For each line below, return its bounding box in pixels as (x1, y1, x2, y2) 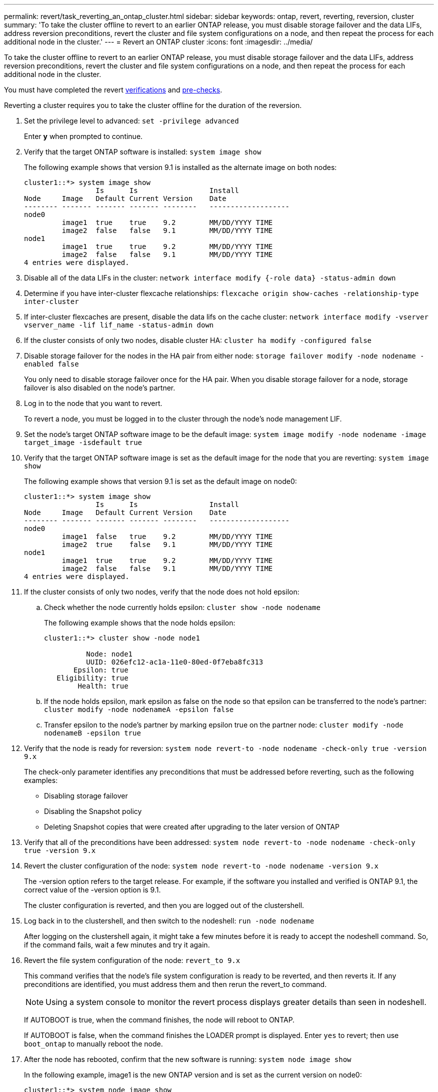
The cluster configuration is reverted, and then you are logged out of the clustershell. (24, 901, 304, 909)
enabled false (24, 360, 79, 368)
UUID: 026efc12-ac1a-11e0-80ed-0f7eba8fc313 (86, 658, 263, 666)
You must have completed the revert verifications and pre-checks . (4, 85, 222, 94)
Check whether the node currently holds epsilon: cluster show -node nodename (44, 603, 320, 611)
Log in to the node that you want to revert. (24, 399, 162, 407)
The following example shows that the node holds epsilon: (44, 618, 235, 627)
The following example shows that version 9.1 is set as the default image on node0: (24, 477, 297, 485)
